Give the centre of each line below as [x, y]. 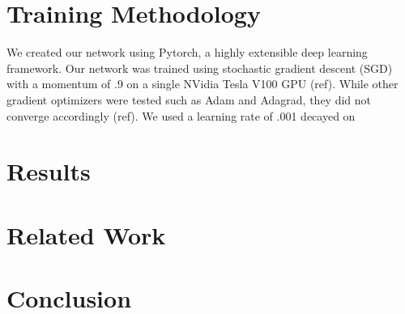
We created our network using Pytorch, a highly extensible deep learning [187, 52]
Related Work [86, 234]
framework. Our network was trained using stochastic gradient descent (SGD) [200, 68]
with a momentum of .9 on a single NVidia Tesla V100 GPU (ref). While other [202, 84]
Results [49, 171]
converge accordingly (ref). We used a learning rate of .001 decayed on [181, 115]
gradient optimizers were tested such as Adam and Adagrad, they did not [189, 99]
